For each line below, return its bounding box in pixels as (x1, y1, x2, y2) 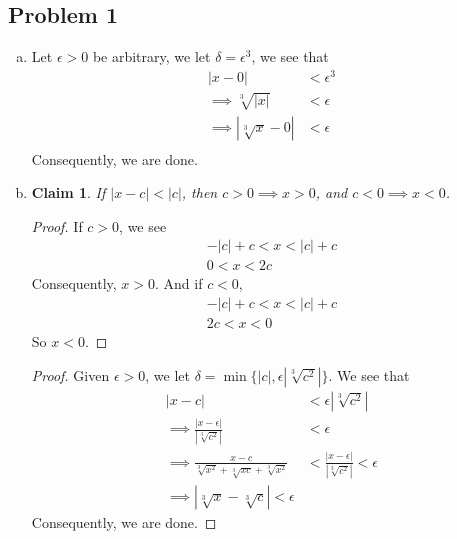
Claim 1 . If (31, 182, 106, 203)
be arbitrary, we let (92, 46, 211, 67)
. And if (155, 273, 203, 294)
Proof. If (31, 215, 83, 236)
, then (181, 182, 218, 203)
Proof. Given (31, 364, 110, 385)
